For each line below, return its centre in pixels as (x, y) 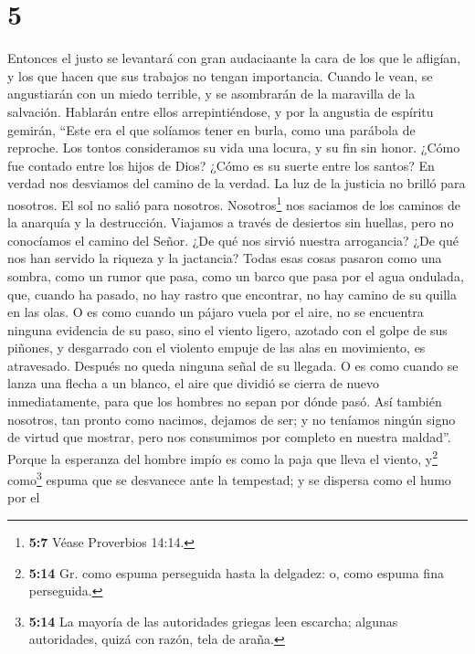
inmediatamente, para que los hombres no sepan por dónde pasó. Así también (225, 401)
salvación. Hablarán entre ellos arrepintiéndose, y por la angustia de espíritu (221, 111)
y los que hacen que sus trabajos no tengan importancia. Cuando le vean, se (220, 75)
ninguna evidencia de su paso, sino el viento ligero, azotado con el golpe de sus (227, 329)
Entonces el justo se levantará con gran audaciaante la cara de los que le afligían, (234, 58)
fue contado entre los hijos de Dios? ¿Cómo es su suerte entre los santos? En (221, 165)
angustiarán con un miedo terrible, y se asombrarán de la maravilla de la (211, 94)
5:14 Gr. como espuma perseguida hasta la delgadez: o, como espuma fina (236, 572)
